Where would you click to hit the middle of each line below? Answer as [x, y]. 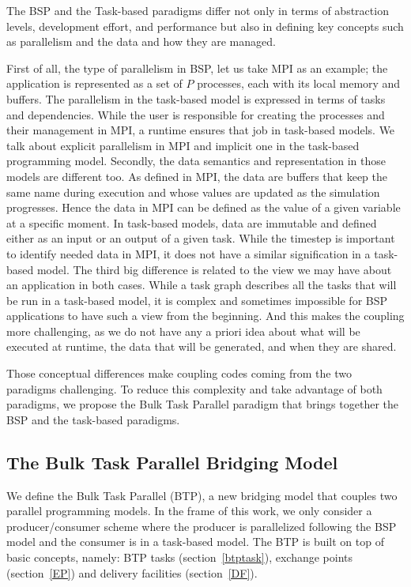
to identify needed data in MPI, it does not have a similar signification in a [189, 253]
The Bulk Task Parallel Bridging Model [172, 462]
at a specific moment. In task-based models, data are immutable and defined [192, 222]
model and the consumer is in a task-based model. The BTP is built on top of [195, 542]
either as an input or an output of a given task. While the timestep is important [201, 238]
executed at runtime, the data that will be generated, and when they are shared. [202, 346]
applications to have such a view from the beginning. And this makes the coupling [205, 316]
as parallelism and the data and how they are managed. [141, 41]
